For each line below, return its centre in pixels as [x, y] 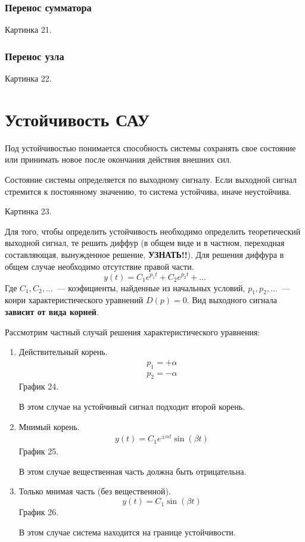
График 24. [39, 386]
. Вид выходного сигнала [232, 300]
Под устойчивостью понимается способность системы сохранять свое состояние [150, 147]
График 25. [39, 451]
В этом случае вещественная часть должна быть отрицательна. [133, 471]
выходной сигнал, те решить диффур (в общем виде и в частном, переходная [145, 243]
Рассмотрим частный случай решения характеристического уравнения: [133, 331]
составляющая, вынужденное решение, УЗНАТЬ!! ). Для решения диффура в [144, 254]
